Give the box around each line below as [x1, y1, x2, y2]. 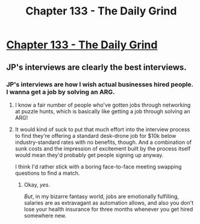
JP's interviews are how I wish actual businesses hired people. [6, 80, 194, 89]
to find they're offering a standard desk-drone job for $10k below [14, 132, 177, 139]
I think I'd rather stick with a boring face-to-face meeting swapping [14, 163, 182, 170]
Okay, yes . [23, 181, 50, 188]
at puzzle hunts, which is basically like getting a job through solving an [14, 107, 190, 115]
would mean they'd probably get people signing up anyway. [14, 151, 164, 158]
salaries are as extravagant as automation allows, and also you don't [23, 199, 194, 206]
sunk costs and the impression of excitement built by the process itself [14, 145, 191, 152]
